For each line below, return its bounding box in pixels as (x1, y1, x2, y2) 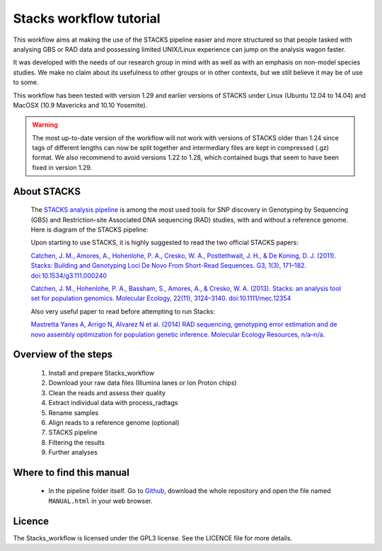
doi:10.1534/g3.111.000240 (30, 271, 108, 280)
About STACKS (13, 185, 81, 198)
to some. (13, 78, 39, 86)
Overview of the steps (13, 348, 113, 360)
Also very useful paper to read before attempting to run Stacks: (30, 307, 216, 315)
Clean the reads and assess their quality (48, 388, 166, 397)
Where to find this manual (13, 466, 130, 478)
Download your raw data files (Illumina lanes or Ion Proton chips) (48, 379, 237, 387)
